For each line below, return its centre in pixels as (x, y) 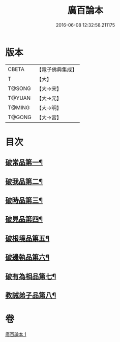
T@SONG (20, 88)
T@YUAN (19, 98)
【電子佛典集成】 (57, 70)
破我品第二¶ (24, 181)
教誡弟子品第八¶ (31, 295)
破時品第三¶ (24, 201)
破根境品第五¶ (27, 238)
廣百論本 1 (16, 334)
